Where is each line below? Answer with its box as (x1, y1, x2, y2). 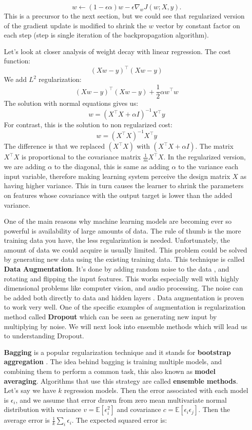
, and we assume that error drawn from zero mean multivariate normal (15, 394, 227, 405)
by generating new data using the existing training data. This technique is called (4, 254, 245, 264)
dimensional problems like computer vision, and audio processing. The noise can (4, 283, 243, 293)
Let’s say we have (4, 385, 56, 395)
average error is (4, 415, 50, 425)
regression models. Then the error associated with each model (64, 385, 249, 395)
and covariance (116, 404, 161, 414)
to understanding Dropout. (4, 331, 84, 341)
